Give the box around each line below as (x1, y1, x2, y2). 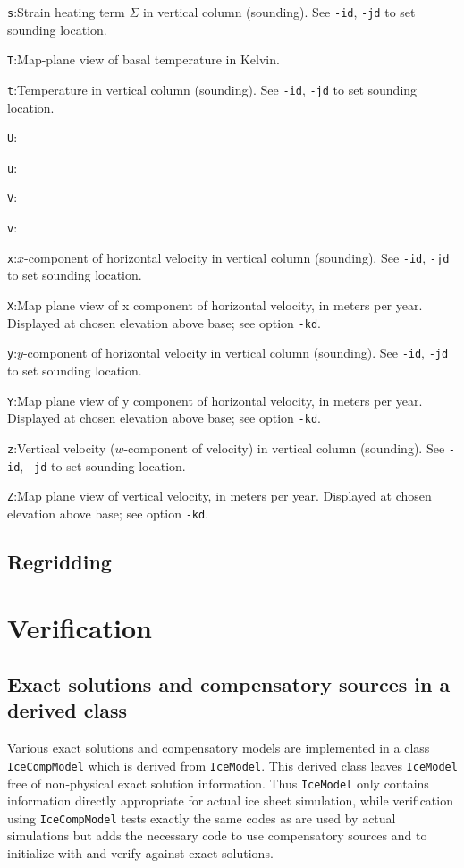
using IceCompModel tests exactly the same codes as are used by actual (7, 808, 396, 827)
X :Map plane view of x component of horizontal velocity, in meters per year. (7, 296, 423, 315)
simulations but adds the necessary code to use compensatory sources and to (7, 826, 427, 845)
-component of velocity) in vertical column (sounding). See (123, 438, 445, 457)
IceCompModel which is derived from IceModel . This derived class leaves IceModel (7, 755, 458, 774)
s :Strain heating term (7, 3, 125, 21)
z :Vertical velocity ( (7, 438, 115, 457)
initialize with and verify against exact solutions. (7, 844, 274, 863)
